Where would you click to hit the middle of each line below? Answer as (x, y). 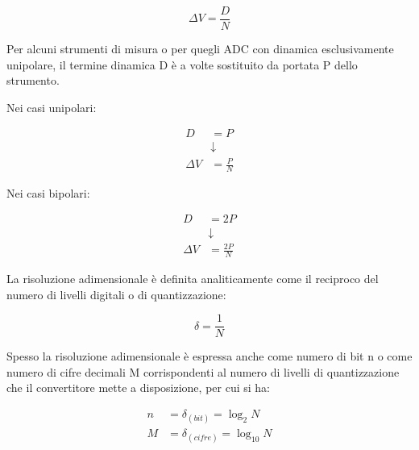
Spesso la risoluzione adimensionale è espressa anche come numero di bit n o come (209, 356)
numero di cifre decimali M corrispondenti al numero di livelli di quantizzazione (203, 371)
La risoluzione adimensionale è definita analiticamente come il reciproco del (193, 278)
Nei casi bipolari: (48, 192)
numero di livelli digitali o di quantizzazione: (116, 294)
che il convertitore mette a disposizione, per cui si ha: (138, 387)
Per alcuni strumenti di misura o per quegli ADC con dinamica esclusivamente (200, 49)
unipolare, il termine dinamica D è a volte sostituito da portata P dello (182, 64)
